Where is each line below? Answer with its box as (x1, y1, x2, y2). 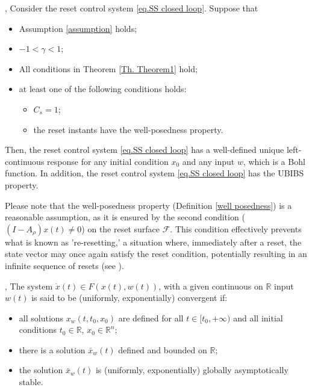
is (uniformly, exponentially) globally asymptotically (95, 364, 289, 376)
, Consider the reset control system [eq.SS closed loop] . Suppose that (5, 2, 258, 14)
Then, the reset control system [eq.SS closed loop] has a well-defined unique (5, 143, 284, 156)
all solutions (19, 311, 64, 324)
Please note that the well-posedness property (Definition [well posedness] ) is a (5, 199, 292, 211)
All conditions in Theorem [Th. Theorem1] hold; (19, 62, 198, 75)
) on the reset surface (81, 222, 160, 235)
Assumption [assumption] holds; (19, 22, 137, 34)
